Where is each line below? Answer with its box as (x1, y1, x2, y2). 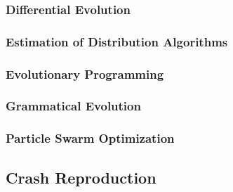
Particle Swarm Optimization (6, 129, 175, 147)
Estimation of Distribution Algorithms (6, 32, 228, 50)
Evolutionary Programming (6, 65, 164, 82)
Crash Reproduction (6, 166, 157, 188)
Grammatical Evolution (6, 97, 141, 115)
